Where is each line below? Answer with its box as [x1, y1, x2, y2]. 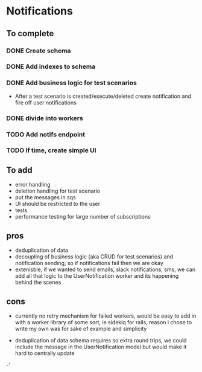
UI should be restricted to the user [14, 200, 101, 208]
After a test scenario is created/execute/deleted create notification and [14, 92, 192, 100]
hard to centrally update [14, 349, 75, 357]
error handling [14, 181, 51, 188]
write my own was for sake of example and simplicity [14, 325, 147, 332]
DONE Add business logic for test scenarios [6, 79, 137, 87]
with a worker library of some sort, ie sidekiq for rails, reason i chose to [14, 318, 192, 325]
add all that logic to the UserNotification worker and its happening [14, 272, 179, 280]
